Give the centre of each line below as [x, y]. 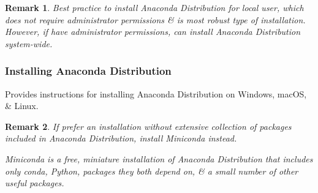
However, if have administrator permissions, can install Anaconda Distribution [153, 32]
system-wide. [29, 43]
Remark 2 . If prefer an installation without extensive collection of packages [148, 126]
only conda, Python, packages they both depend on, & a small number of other [152, 171]
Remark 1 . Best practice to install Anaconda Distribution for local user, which [154, 7]
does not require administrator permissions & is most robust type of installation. [155, 19]
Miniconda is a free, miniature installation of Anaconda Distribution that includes [159, 158]
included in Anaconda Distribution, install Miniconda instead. [121, 138]
